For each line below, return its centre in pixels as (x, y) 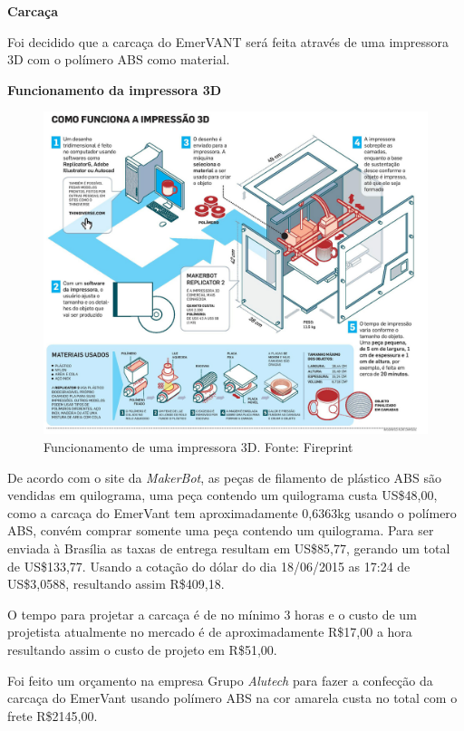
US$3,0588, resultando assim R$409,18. (116, 584)
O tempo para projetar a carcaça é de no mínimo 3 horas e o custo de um (212, 614)
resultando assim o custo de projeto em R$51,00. (142, 649)
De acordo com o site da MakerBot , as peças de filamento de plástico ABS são (224, 477)
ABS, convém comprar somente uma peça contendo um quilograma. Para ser (221, 530)
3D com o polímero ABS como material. (119, 59)
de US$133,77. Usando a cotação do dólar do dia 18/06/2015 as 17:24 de (209, 566)
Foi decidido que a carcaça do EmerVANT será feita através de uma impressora (228, 41)
